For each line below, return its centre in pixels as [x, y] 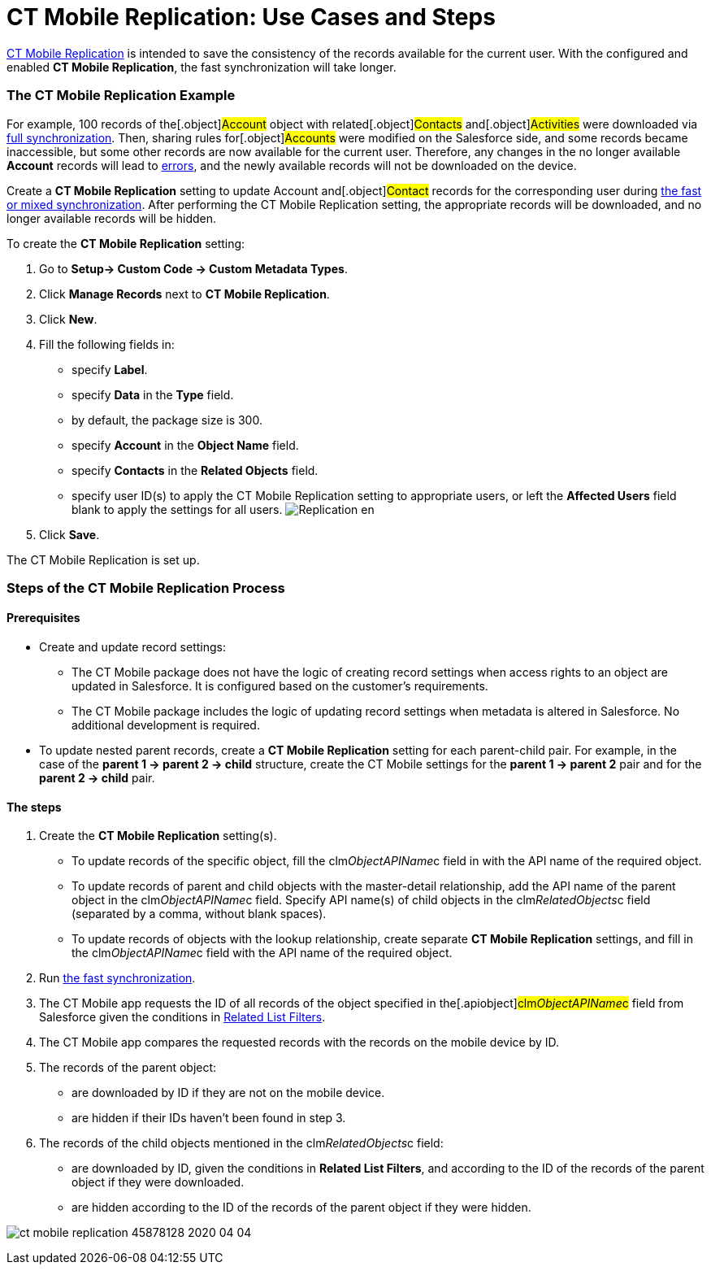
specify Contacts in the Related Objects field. [195, 470]
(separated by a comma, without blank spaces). [199, 914]
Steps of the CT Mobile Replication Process [146, 588]
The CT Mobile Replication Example [121, 96]
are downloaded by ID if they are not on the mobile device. [228, 1093]
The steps [34, 807]
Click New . [68, 319]
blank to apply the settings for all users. [177, 509]
